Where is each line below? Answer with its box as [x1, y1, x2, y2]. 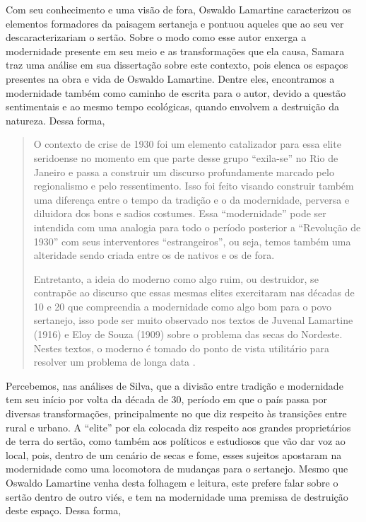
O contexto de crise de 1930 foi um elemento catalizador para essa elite [33, 137, 341, 151]
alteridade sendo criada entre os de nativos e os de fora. [33, 248, 275, 262]
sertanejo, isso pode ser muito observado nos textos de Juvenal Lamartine [33, 313, 353, 327]
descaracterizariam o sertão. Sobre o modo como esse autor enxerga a [6, 30, 307, 45]
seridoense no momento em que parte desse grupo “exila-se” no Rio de [33, 150, 338, 165]
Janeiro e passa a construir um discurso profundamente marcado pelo [33, 164, 334, 179]
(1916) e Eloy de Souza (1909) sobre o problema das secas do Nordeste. [33, 327, 343, 342]
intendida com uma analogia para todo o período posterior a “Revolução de [33, 219, 361, 234]
